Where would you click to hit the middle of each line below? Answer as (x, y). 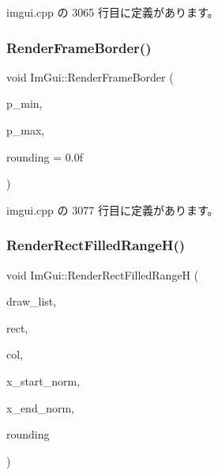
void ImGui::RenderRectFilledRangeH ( (103, 274)
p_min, (24, 103)
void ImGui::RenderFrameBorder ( (90, 76)
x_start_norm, (43, 380)
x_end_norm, (41, 407)
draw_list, (32, 301)
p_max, (26, 130)
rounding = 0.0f (45, 156)
